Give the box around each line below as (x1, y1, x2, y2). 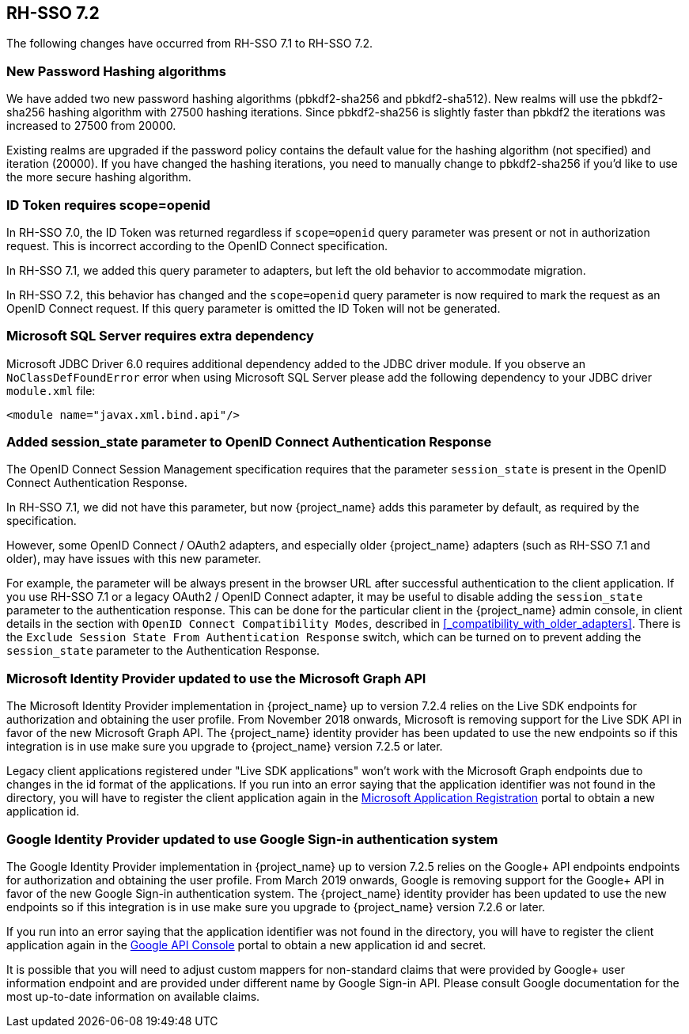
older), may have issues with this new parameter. (6, 552, 262, 566)
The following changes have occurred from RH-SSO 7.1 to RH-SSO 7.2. (6, 36, 373, 51)
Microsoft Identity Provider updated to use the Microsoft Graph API (6, 670, 426, 686)
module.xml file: (6, 383, 96, 397)
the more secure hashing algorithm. (6, 170, 191, 184)
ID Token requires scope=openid (6, 196, 210, 213)
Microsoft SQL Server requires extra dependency (6, 328, 314, 344)
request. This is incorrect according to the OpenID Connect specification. (6, 238, 388, 253)
